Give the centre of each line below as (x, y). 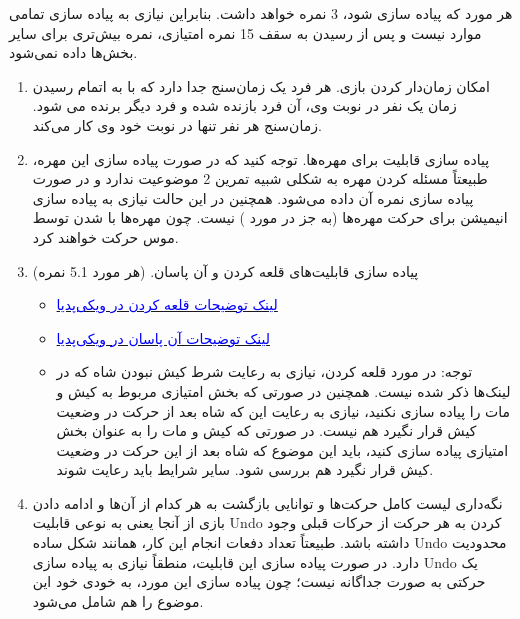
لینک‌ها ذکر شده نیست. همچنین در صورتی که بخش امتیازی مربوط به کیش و (283, 390)
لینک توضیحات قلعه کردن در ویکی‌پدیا (167, 304)
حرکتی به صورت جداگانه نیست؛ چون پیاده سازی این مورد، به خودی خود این (259, 581)
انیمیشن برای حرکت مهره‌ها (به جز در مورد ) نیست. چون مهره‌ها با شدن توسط (270, 217)
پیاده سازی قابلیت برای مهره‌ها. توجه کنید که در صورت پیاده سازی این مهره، (261, 158)
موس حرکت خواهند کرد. (105, 236)
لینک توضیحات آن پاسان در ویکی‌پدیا (163, 337)
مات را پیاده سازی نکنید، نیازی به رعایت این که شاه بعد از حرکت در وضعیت (283, 410)
